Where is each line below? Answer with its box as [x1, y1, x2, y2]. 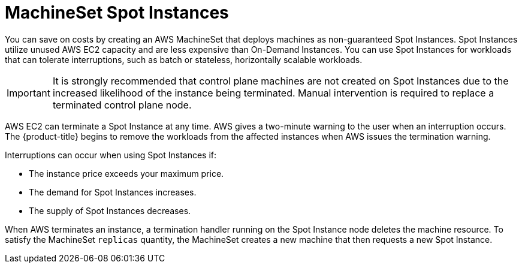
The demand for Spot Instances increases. [29, 186, 197, 197]
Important [7, 86, 50, 99]
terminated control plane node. [52, 98, 192, 111]
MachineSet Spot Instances [5, 2, 229, 23]
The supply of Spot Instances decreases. [29, 205, 191, 216]
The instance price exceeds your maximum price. [29, 168, 224, 179]
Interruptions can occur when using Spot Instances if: [5, 149, 217, 160]
